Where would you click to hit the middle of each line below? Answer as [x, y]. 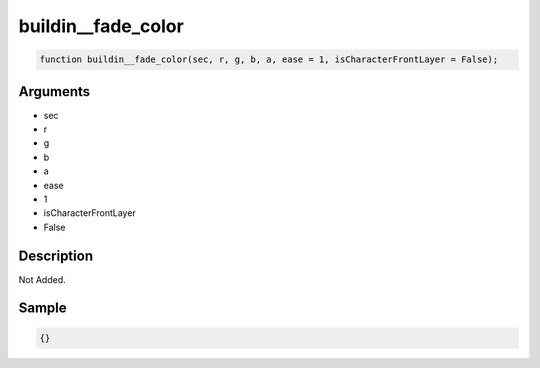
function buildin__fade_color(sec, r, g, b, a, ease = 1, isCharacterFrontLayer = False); [269, 59]
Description [56, 255]
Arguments [54, 91]
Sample [42, 308]
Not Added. [42, 279]
